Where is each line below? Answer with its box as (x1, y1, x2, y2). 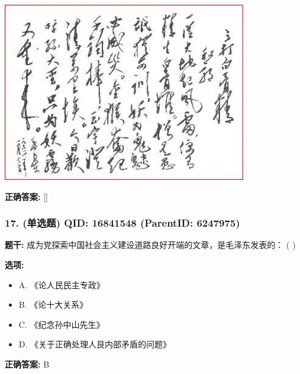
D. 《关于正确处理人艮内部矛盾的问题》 (18, 338, 172, 350)
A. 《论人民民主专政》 (18, 278, 105, 291)
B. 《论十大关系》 (18, 298, 88, 311)
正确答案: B (5, 357, 50, 370)
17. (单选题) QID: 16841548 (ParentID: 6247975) (5, 215, 240, 230)
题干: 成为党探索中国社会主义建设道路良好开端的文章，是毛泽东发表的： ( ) (5, 238, 296, 251)
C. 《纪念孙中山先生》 (18, 318, 105, 330)
